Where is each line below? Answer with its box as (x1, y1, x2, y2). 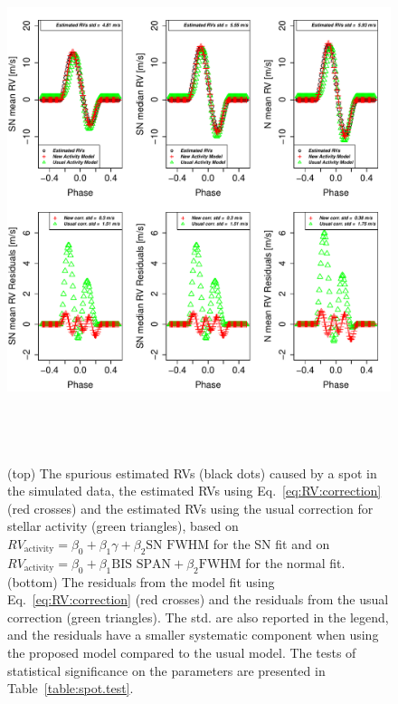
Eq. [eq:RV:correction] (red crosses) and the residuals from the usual (7, 590, 389, 609)
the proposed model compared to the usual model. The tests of (7, 642, 356, 661)
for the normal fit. (245, 553, 346, 572)
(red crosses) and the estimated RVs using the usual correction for (7, 498, 374, 517)
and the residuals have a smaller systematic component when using (7, 625, 379, 644)
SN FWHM (146, 538, 210, 552)
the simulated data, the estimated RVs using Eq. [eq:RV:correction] (7, 481, 382, 500)
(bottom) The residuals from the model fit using (7, 572, 275, 591)
